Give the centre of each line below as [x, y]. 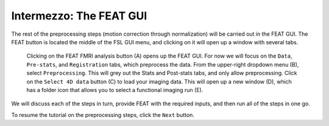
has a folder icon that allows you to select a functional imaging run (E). [115, 90]
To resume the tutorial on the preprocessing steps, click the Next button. [103, 114]
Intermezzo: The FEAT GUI [79, 16]
